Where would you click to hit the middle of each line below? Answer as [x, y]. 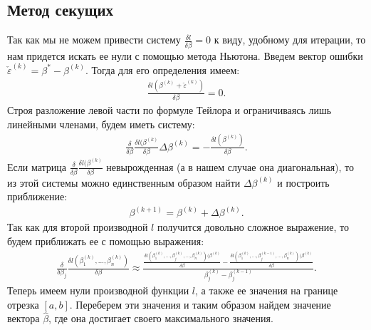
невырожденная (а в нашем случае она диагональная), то [230, 166]
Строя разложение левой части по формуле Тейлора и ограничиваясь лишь [169, 110]
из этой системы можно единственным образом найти [124, 182]
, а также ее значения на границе [267, 290]
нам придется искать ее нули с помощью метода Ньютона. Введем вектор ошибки [185, 55]
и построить [303, 182]
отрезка [23, 304]
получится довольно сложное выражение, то [253, 227]
